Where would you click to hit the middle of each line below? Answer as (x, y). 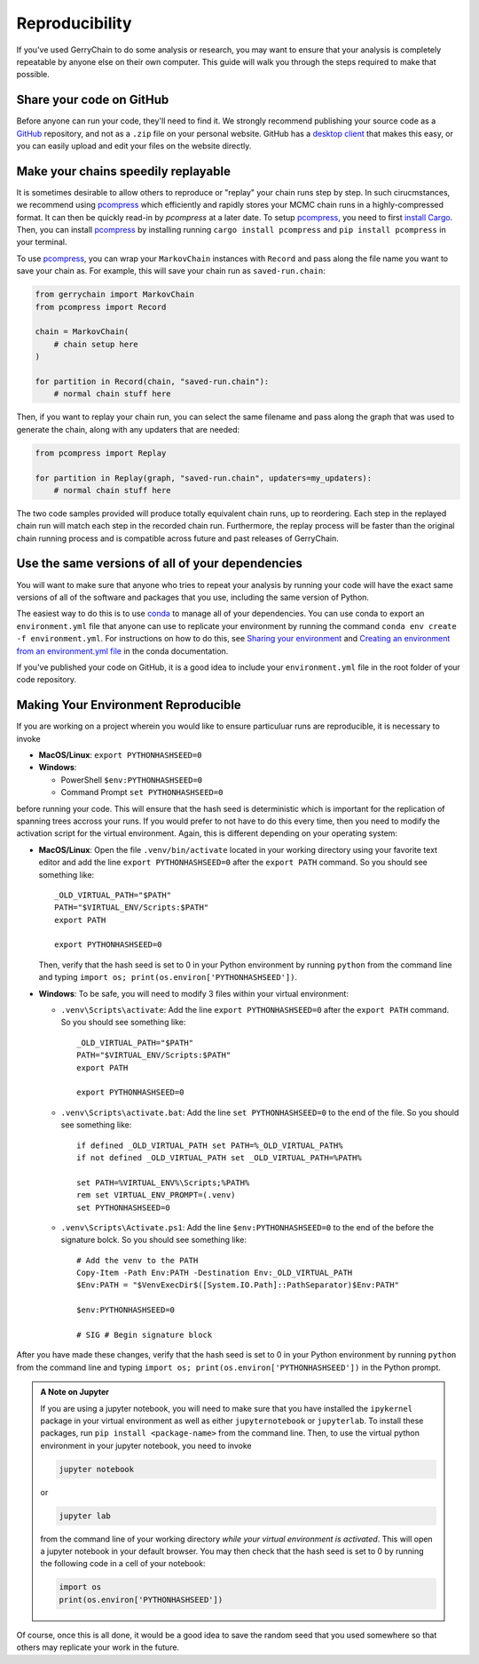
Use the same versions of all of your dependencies (160, 564)
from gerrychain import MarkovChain (115, 295)
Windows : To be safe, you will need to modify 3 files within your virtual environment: (194, 993)
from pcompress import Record (101, 307)
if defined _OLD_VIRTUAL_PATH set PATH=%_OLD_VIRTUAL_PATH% (210, 1145)
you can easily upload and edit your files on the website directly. (134, 146)
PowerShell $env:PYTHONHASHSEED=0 (132, 780)
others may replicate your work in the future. (98, 1647)
